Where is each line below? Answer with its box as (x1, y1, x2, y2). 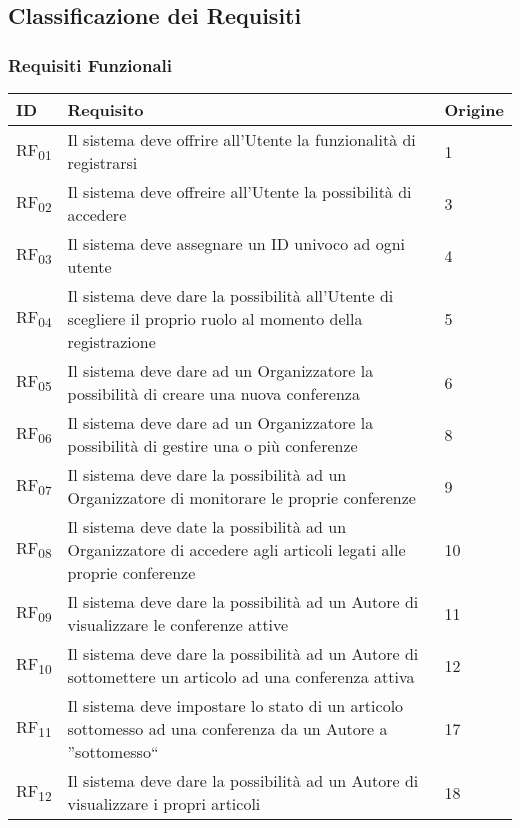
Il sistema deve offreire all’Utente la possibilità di (67, 180, 412, 203)
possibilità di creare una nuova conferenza (67, 382, 360, 405)
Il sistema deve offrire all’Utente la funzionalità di (67, 128, 416, 151)
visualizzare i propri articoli (67, 792, 261, 815)
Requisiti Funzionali (8, 52, 172, 77)
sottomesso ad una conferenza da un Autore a (67, 717, 388, 740)
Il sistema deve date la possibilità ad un (67, 515, 347, 538)
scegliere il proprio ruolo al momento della (67, 307, 363, 330)
